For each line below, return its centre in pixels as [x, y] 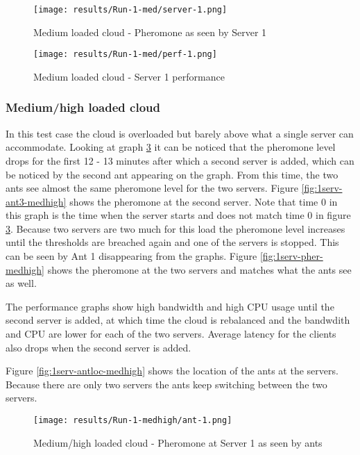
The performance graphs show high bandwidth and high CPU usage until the [170, 306]
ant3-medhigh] [36, 201]
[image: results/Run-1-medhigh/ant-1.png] [133, 420]
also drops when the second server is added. [98, 347]
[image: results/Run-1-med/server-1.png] [130, 10]
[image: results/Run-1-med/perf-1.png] [125, 55]
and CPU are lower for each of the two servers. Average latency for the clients [171, 334]
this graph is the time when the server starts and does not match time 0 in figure [178, 215]
